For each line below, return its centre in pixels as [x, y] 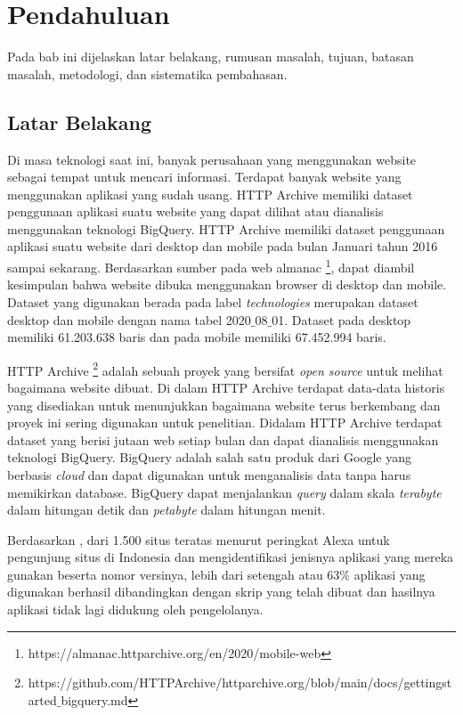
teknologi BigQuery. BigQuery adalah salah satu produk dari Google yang [209, 457]
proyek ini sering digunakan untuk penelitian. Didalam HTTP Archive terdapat [225, 422]
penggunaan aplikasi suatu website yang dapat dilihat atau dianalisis [195, 211]
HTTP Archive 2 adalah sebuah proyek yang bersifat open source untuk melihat [225, 369]
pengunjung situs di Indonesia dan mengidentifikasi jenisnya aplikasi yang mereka [231, 557]
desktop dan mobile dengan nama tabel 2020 [129, 319]
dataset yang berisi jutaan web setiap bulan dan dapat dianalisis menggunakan [223, 439]
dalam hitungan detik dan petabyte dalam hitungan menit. [167, 510]
